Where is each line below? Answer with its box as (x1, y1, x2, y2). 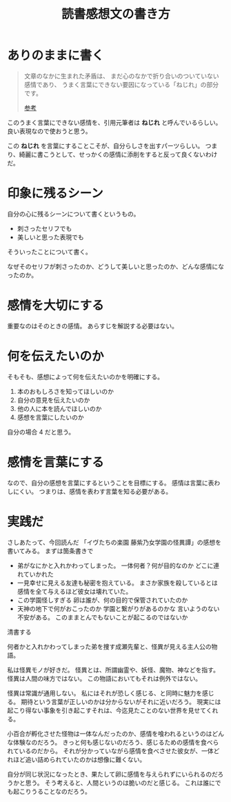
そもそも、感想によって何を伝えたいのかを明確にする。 (7, 372, 164, 381)
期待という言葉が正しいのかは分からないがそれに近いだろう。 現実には (20, 697, 221, 705)
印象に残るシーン (7, 186, 103, 201)
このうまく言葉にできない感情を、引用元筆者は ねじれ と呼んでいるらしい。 (7, 118, 222, 126)
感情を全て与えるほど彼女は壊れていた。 (17, 587, 132, 595)
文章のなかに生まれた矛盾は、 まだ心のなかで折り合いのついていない (23, 72, 219, 80)
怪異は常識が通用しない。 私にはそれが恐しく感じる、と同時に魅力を (7, 689, 202, 697)
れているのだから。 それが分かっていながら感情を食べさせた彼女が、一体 (7, 746, 214, 755)
